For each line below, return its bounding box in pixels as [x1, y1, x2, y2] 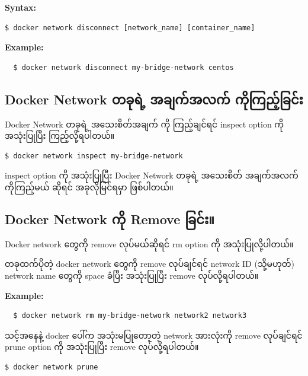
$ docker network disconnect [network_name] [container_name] [5, 23, 255, 32]
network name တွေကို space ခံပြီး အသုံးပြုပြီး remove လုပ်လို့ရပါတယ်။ [5, 269, 259, 281]
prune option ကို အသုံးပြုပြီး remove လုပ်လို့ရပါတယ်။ [5, 340, 199, 353]
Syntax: [5, 1, 36, 13]
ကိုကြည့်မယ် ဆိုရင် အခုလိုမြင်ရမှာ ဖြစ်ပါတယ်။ [5, 180, 174, 193]
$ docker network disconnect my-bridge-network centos [13, 63, 234, 72]
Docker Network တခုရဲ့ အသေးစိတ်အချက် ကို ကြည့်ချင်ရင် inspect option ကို [5, 117, 284, 130]
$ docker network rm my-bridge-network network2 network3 [13, 311, 247, 320]
